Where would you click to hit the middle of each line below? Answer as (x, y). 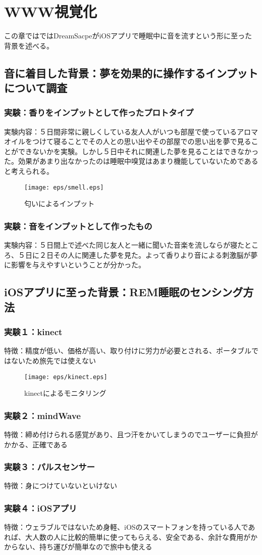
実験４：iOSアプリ (41, 508)
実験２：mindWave (42, 415)
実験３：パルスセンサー (49, 467)
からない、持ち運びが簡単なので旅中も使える (78, 547)
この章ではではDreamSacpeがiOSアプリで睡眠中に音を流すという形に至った (128, 36)
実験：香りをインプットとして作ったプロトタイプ (99, 112)
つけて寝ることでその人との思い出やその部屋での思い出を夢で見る (142, 141)
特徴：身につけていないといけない (61, 485)
